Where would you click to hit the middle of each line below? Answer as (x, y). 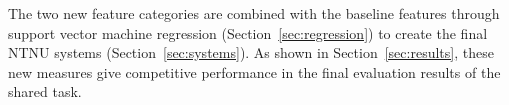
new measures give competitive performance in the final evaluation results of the (254, 71)
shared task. (45, 91)
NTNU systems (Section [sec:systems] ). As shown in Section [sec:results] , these (251, 52)
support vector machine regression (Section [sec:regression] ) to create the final (248, 32)
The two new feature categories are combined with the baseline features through (254, 13)
